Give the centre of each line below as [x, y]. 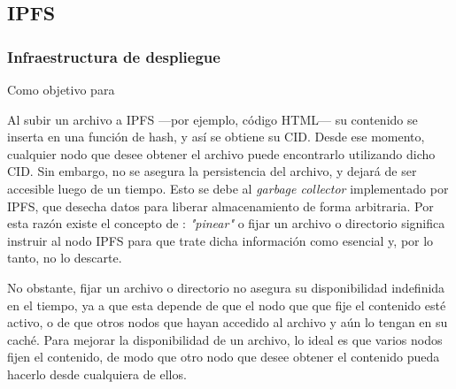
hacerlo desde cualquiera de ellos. [97, 374]
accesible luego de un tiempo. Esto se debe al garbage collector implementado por [228, 188]
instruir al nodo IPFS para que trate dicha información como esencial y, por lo [220, 240]
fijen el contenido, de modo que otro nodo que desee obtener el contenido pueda [224, 357]
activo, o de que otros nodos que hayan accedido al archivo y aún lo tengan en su [228, 322]
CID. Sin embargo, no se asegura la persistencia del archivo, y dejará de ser [212, 171]
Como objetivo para [61, 89]
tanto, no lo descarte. [65, 258]
